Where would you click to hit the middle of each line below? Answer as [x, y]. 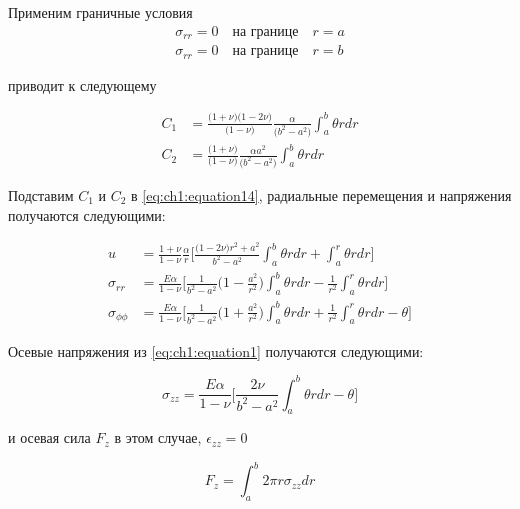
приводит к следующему [82, 84]
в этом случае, [158, 437]
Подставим [41, 194]
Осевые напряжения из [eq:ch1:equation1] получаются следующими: [216, 350]
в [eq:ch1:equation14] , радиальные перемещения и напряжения [321, 194]
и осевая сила [49, 437]
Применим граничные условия [100, 12]
